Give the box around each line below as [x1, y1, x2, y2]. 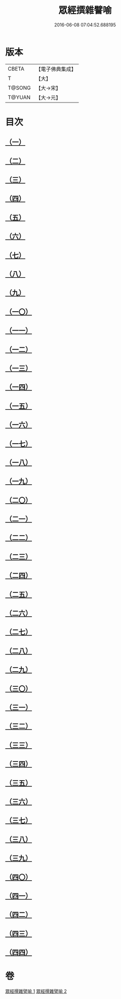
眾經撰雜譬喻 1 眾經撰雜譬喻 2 [5, 988, 67, 994]
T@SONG [8, 84, 31, 91]
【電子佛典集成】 [35, 65, 77, 73]
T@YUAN [8, 93, 31, 101]
